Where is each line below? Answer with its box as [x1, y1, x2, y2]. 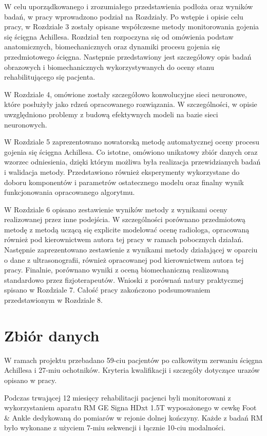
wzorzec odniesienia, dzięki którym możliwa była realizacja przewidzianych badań [4, 156, 261, 167]
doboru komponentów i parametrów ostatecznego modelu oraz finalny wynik [4, 176, 244, 187]
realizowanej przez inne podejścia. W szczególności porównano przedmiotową [4, 214, 245, 225]
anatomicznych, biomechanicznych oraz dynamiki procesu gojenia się [4, 41, 220, 52]
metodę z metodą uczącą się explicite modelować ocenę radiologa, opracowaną [4, 224, 250, 234]
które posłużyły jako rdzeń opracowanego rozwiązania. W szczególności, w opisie [4, 99, 257, 110]
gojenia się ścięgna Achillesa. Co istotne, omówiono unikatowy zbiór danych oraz [4, 146, 258, 157]
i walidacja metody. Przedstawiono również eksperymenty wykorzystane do [4, 166, 240, 177]
